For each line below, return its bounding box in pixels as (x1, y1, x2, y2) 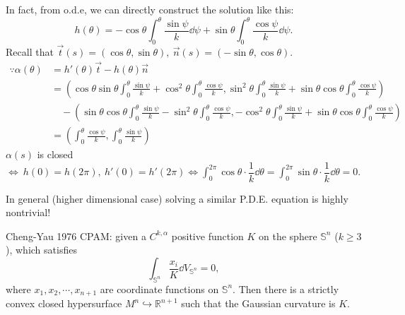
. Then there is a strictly (233, 281, 339, 296)
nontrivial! (6, 205, 51, 220)
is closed (37, 147, 74, 162)
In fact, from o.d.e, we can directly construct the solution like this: (6, 2, 294, 16)
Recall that (6, 44, 54, 59)
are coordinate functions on (100, 281, 219, 296)
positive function (171, 228, 244, 243)
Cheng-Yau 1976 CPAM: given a (6, 228, 146, 243)
